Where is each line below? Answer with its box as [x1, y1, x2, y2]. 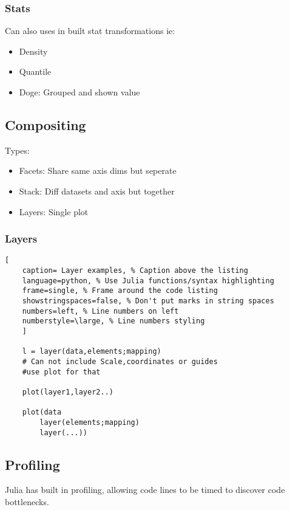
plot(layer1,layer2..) [22, 387, 113, 396]
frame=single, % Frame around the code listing [22, 286, 218, 295]
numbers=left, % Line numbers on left [22, 306, 179, 315]
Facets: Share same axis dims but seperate [19, 164, 177, 177]
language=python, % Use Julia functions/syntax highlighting [22, 276, 274, 285]
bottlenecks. [5, 495, 49, 508]
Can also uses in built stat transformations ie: [5, 24, 175, 37]
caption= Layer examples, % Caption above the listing [22, 266, 248, 275]
